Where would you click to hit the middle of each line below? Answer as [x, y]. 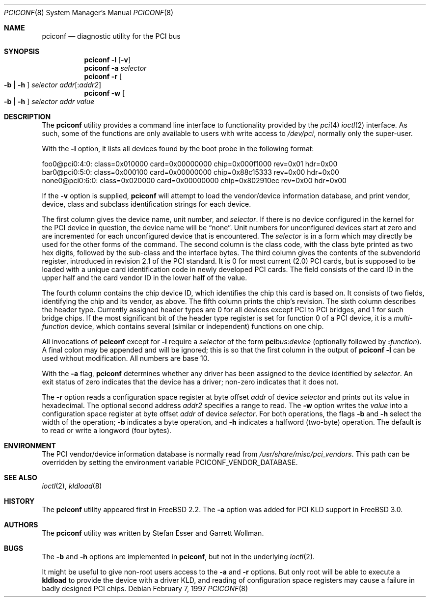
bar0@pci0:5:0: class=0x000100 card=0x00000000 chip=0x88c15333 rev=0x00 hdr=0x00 [190, 172]
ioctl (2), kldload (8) [72, 486]
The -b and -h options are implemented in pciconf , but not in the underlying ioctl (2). [178, 557]
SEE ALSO [21, 478]
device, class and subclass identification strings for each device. [147, 204]
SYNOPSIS [22, 51]
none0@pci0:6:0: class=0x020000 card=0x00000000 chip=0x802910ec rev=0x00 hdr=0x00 [194, 180]
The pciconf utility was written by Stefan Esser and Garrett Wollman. [153, 533]
